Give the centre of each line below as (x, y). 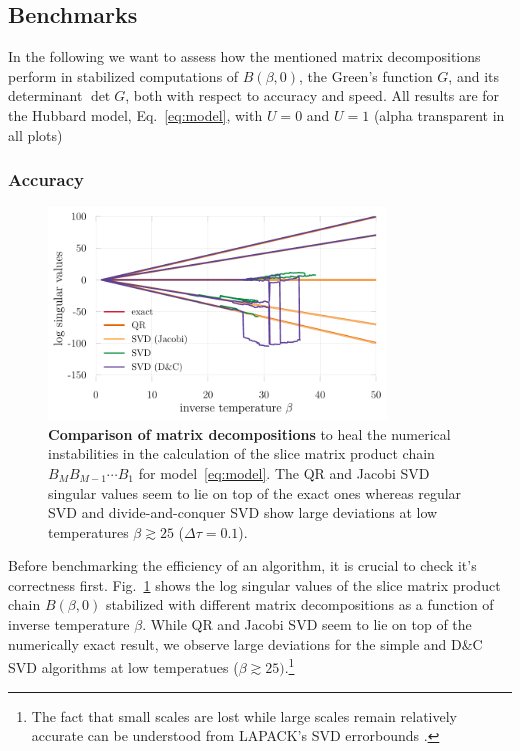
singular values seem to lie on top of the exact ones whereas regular (255, 492)
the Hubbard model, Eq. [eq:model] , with (135, 114)
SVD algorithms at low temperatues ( (123, 666)
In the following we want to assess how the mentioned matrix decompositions (244, 56)
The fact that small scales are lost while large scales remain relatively (244, 715)
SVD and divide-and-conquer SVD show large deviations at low (243, 512)
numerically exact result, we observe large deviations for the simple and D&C (245, 643)
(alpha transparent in (439, 114)
